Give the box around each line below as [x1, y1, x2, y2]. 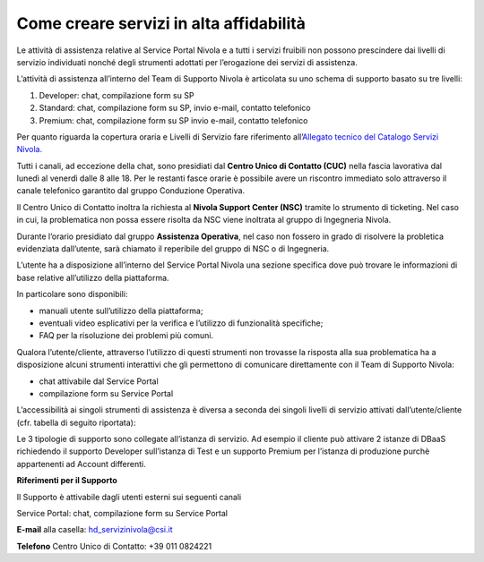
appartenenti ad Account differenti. [16, 458, 147, 469]
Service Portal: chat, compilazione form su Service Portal [16, 508, 229, 519]
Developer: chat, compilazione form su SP [39, 89, 194, 100]
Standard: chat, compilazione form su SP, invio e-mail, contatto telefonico [39, 103, 311, 114]
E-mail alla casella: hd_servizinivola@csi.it [16, 524, 173, 535]
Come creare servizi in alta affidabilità [16, 13, 307, 33]
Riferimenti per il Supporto [16, 475, 117, 486]
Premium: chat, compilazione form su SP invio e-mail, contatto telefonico [39, 115, 308, 125]
